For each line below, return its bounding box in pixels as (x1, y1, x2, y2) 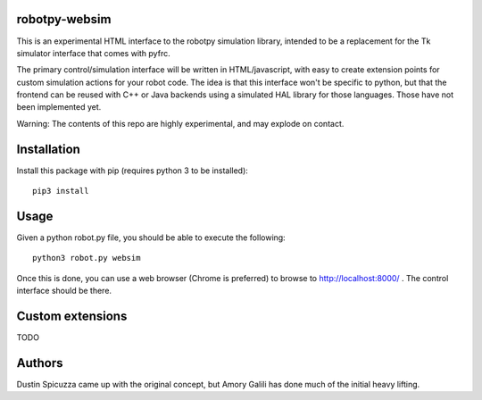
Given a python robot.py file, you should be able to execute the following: (16, 232, 286, 243)
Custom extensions (16, 309, 128, 324)
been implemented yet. (16, 102, 102, 112)
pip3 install (32, 186, 89, 196)
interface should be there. (16, 286, 112, 296)
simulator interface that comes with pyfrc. (16, 47, 170, 58)
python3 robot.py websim (32, 253, 141, 263)
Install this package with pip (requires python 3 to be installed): (16, 165, 249, 176)
